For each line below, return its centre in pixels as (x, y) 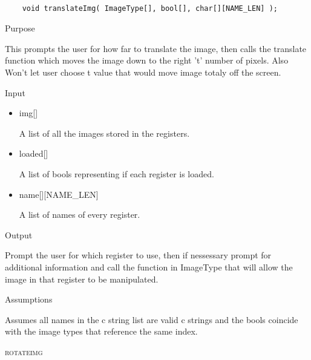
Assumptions (29, 299)
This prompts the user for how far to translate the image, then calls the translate (156, 48)
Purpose (20, 28)
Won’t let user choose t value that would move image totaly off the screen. (143, 72)
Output (19, 234)
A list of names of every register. (80, 214)
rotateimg (24, 351)
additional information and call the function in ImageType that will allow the (149, 267)
